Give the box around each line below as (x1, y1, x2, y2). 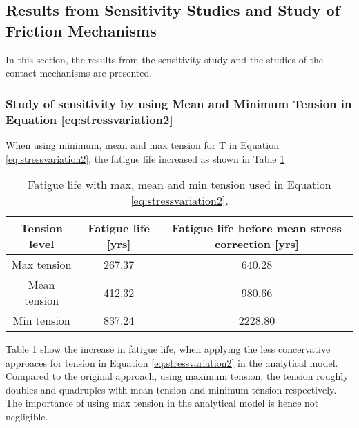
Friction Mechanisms (6, 19, 157, 41)
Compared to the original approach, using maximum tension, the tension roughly (6, 369, 349, 383)
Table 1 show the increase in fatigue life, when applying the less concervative (6, 342, 331, 356)
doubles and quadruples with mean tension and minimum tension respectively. (6, 382, 337, 396)
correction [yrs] (215, 236, 299, 252)
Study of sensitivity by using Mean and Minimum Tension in (6, 94, 352, 112)
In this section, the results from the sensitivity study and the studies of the (6, 52, 324, 66)
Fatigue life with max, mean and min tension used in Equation (28, 176, 331, 193)
